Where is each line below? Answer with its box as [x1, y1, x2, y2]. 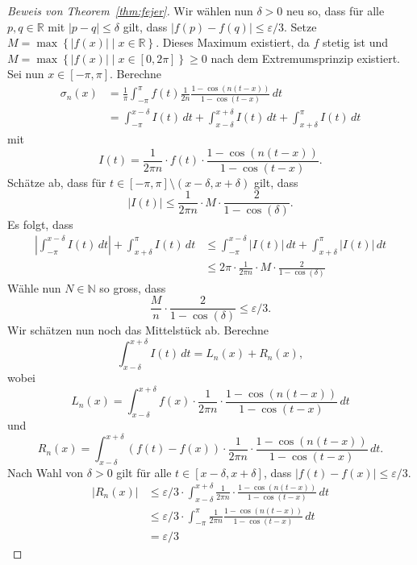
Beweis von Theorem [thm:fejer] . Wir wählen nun [7, 2, 253, 19]
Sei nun [7, 65, 44, 82]
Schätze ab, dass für [7, 173, 106, 190]
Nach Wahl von [7, 463, 84, 480]
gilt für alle [116, 463, 172, 480]
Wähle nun [7, 279, 61, 296]
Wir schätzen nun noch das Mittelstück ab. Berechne [7, 322, 269, 339]
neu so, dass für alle [286, 2, 385, 19]
